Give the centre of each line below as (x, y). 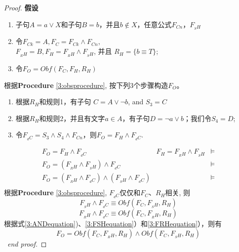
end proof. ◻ (27, 243)
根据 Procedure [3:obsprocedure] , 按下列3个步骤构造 (86, 85)
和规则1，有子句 (65, 102)
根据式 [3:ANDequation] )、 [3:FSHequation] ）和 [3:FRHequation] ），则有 (113, 223)
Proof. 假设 (21, 7)
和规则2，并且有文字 (72, 118)
